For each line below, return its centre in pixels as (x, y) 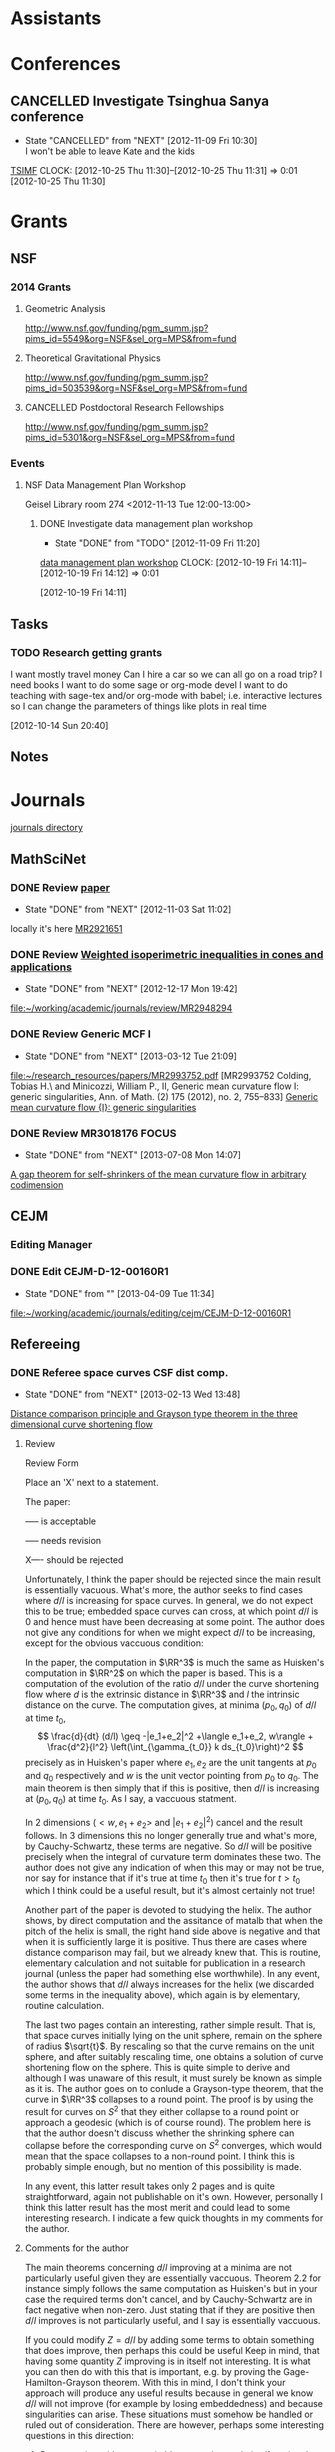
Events (27, 463)
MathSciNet (48, 858)
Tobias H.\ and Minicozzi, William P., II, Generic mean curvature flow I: (155, 1086)
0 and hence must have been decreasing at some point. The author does (174, 1622)
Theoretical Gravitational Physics (93, 358)
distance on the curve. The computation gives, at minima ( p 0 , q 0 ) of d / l (170, 1706)
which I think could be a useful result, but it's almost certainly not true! (169, 1891)
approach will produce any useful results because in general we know (169, 2393)
